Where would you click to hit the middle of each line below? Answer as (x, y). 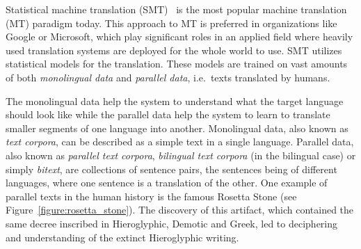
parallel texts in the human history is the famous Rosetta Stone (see (151, 196)
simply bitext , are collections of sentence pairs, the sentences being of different (171, 169)
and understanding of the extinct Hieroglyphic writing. (122, 237)
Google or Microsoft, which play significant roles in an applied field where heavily (179, 37)
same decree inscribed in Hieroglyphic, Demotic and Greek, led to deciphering (172, 223)
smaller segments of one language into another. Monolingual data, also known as (177, 128)
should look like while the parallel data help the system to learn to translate (168, 114)
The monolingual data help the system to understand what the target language (175, 101)
